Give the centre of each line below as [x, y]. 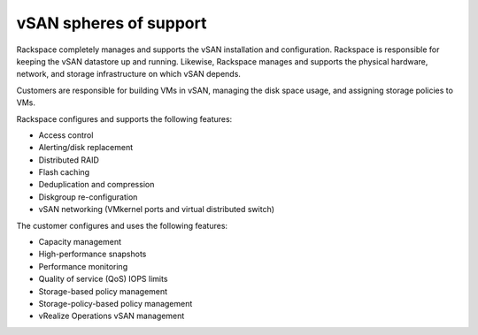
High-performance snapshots [93, 254]
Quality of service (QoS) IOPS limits [103, 279]
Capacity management [80, 242]
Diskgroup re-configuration [88, 197]
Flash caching [64, 172]
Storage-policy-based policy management [116, 303]
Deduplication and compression [96, 185]
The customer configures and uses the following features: [122, 225]
